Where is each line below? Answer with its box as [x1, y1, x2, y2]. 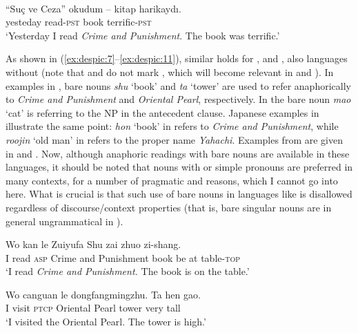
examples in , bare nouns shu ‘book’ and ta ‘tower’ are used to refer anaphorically [6, 78, 351, 93]
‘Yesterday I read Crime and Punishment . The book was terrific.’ [6, 28, 280, 42]
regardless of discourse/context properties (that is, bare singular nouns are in [6, 200, 332, 214]
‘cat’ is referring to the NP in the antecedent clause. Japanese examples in [6, 105, 319, 120]
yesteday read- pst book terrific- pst [6, 15, 152, 29]
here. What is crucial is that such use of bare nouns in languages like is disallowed [6, 187, 352, 201]
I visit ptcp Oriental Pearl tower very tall [6, 301, 181, 315]
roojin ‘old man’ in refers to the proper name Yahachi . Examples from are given [6, 132, 343, 146]
